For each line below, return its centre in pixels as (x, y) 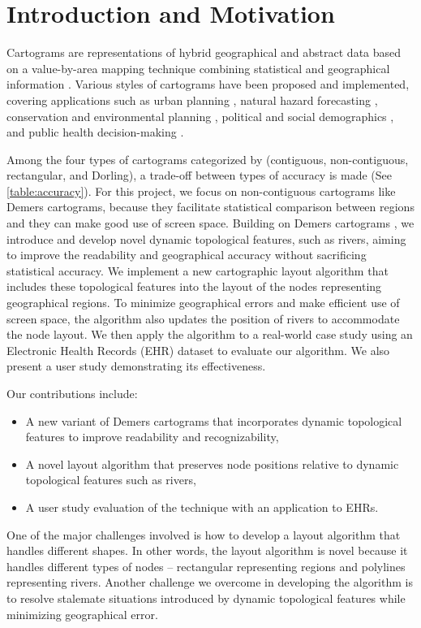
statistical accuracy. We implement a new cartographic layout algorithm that (198, 270)
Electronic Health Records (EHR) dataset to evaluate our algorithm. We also (198, 350)
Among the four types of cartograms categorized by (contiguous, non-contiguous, (208, 159)
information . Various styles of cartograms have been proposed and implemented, (208, 84)
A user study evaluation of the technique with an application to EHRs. (202, 507)
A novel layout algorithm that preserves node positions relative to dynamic (212, 463)
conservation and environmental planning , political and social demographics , (200, 116)
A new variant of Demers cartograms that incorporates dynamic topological (214, 420)
